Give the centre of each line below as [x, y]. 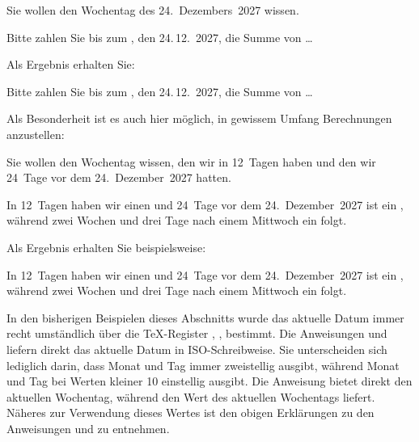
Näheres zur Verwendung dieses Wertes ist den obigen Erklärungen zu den [190, 413]
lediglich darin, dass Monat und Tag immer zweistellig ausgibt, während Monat [203, 365]
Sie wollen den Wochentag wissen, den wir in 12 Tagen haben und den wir [191, 161]
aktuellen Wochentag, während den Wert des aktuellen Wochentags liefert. [191, 396]
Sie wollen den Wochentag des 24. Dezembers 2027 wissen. [153, 10]
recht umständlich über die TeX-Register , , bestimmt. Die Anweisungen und [197, 333]
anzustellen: [36, 134]
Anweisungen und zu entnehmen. [88, 428]
